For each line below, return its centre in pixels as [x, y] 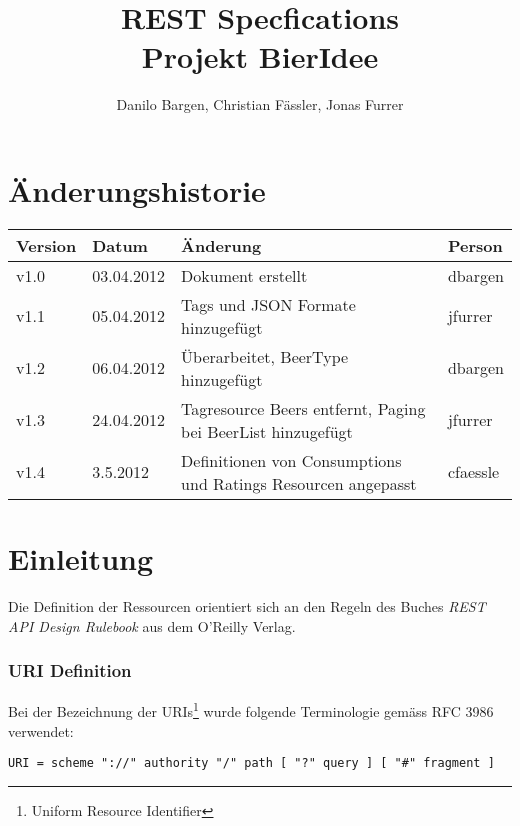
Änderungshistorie [137, 189]
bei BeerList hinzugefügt [267, 431]
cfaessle [473, 472]
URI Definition [70, 670]
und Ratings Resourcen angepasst [299, 483]
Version [46, 245]
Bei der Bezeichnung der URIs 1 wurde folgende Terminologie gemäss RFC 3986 [251, 710]
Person [475, 245]
